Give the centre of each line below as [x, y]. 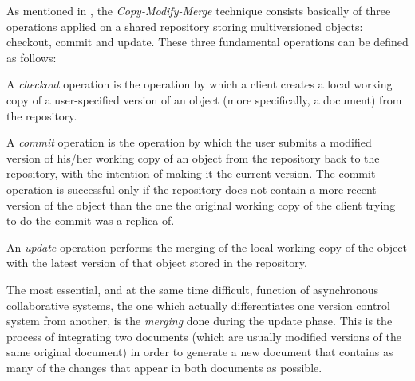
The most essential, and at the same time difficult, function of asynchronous [192, 289]
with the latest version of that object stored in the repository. [157, 263]
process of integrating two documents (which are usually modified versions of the [204, 336]
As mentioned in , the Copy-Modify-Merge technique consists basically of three [199, 10]
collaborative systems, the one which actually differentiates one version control [198, 305]
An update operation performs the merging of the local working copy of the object [207, 247]
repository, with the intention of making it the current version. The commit [191, 173]
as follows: [32, 57]
